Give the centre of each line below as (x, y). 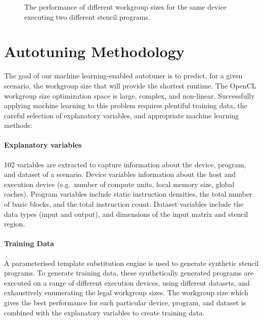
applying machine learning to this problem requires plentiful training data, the (126, 105)
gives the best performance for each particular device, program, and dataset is (125, 302)
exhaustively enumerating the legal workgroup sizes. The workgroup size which (126, 292)
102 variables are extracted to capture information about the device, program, (125, 164)
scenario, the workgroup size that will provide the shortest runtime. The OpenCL (130, 85)
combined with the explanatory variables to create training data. (104, 312)
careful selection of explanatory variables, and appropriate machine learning (121, 115)
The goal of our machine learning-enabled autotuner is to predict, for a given (123, 76)
